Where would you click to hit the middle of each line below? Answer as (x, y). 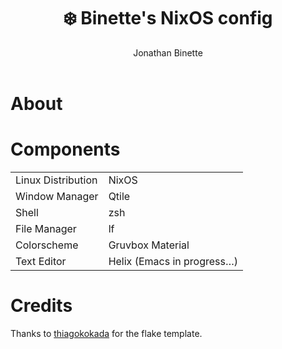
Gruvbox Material (149, 245)
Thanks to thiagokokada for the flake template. (106, 333)
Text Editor (41, 261)
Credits (41, 306)
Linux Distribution (56, 180)
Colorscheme (47, 245)
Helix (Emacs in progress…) (173, 261)
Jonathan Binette (168, 52)
